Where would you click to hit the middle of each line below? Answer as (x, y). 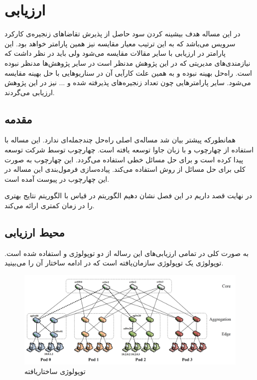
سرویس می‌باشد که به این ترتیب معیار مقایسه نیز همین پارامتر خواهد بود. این (120, 43)
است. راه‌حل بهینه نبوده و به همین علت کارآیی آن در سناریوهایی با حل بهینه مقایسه (128, 72)
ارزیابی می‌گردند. (30, 92)
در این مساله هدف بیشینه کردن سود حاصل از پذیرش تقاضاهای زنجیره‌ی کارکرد (123, 34)
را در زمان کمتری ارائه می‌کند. (50, 205)
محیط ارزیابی (35, 232)
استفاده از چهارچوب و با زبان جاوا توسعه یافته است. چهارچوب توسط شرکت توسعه (129, 150)
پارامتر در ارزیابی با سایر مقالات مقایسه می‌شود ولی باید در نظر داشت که (115, 53)
